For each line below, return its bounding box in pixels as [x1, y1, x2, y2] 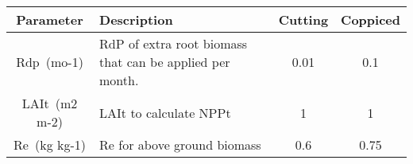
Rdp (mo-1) [16, 53, 83, 71]
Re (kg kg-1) [14, 135, 86, 154]
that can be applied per [99, 53, 230, 71]
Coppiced [341, 10, 400, 29]
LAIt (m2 [21, 94, 78, 112]
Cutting [278, 10, 329, 29]
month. [99, 71, 139, 89]
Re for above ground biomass [99, 135, 261, 154]
